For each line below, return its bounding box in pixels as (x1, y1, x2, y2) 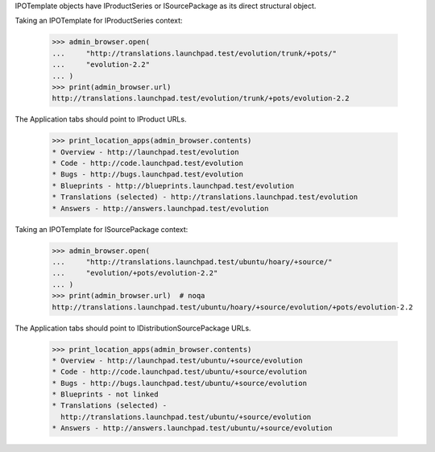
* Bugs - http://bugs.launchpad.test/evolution (52, 170, 243, 179)
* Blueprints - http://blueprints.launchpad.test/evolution (52, 181, 295, 190)
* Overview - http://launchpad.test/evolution (52, 147, 239, 156)
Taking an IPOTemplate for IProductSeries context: (14, 16, 183, 26)
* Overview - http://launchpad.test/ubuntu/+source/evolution (52, 355, 303, 365)
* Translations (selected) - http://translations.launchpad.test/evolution (52, 193, 358, 201)
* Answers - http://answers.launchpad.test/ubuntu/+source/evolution (52, 424, 333, 433)
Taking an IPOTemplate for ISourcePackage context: (14, 224, 188, 234)
